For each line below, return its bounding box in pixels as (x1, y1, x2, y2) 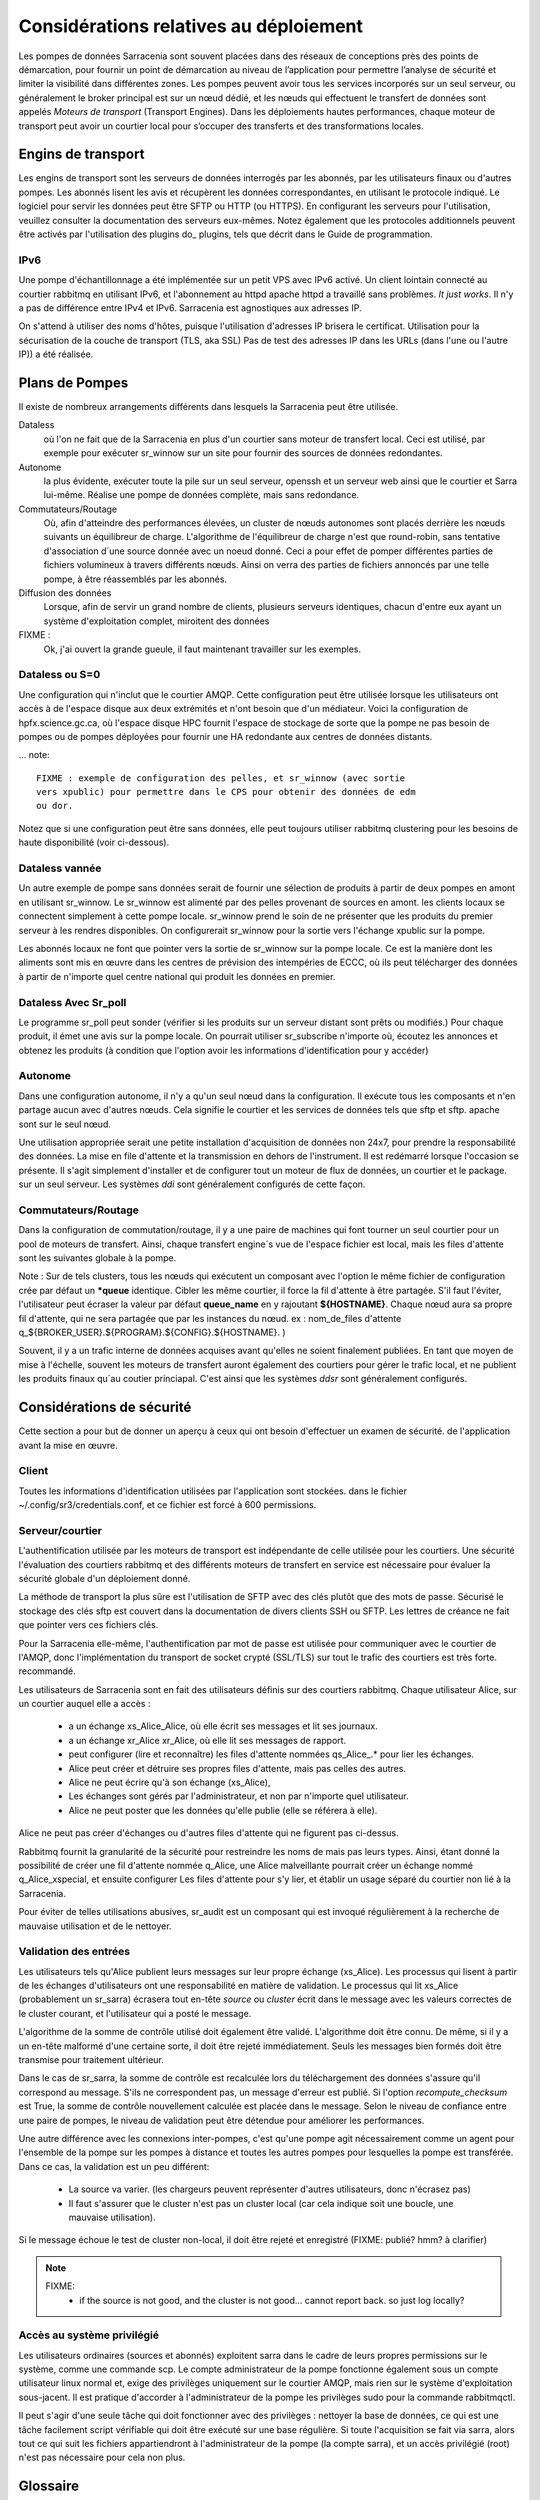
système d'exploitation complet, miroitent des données (43, 615, 270, 627)
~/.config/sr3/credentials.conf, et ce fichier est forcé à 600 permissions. (18, 1499, 317, 1511)
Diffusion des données (18, 587, 112, 599)
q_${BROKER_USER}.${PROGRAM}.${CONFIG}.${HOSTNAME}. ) (18, 1326, 286, 1339)
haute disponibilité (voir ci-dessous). (18, 836, 170, 849)
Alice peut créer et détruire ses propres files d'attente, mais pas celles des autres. (68, 1762, 407, 1774)
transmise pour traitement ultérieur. (18, 2054, 165, 2066)
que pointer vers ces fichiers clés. (18, 1619, 159, 1631)
